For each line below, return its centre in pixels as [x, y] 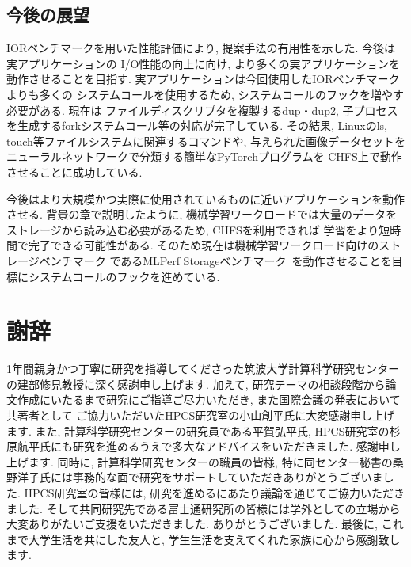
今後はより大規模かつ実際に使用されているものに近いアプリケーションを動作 [206, 198]
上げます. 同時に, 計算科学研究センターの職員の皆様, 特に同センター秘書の [200, 461]
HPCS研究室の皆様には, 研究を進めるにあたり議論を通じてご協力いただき [215, 492]
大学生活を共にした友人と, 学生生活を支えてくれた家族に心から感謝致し [214, 539]
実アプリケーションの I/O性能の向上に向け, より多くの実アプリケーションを [204, 63]
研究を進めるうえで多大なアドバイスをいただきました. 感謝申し [236, 446]
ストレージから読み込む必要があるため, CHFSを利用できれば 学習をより [193, 229]
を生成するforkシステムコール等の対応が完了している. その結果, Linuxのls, [197, 126]
